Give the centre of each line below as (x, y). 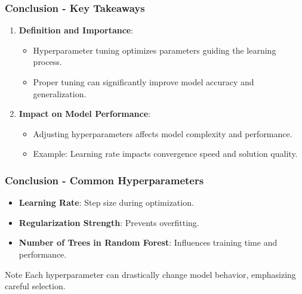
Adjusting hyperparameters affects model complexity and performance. (163, 133)
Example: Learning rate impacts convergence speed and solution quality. (165, 154)
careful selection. (35, 286)
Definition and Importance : (76, 30)
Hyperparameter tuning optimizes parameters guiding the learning (155, 50)
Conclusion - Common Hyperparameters (104, 180)
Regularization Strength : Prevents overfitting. (109, 222)
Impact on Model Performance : (84, 114)
